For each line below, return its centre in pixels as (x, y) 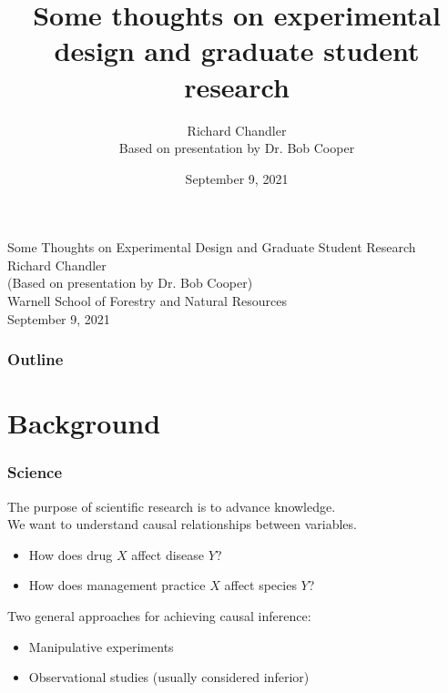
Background (84, 423)
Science (35, 472)
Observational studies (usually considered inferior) (169, 677)
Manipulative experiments (101, 646)
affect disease (168, 554)
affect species (260, 585)
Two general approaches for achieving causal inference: (159, 616)
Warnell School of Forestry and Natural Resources (147, 301)
